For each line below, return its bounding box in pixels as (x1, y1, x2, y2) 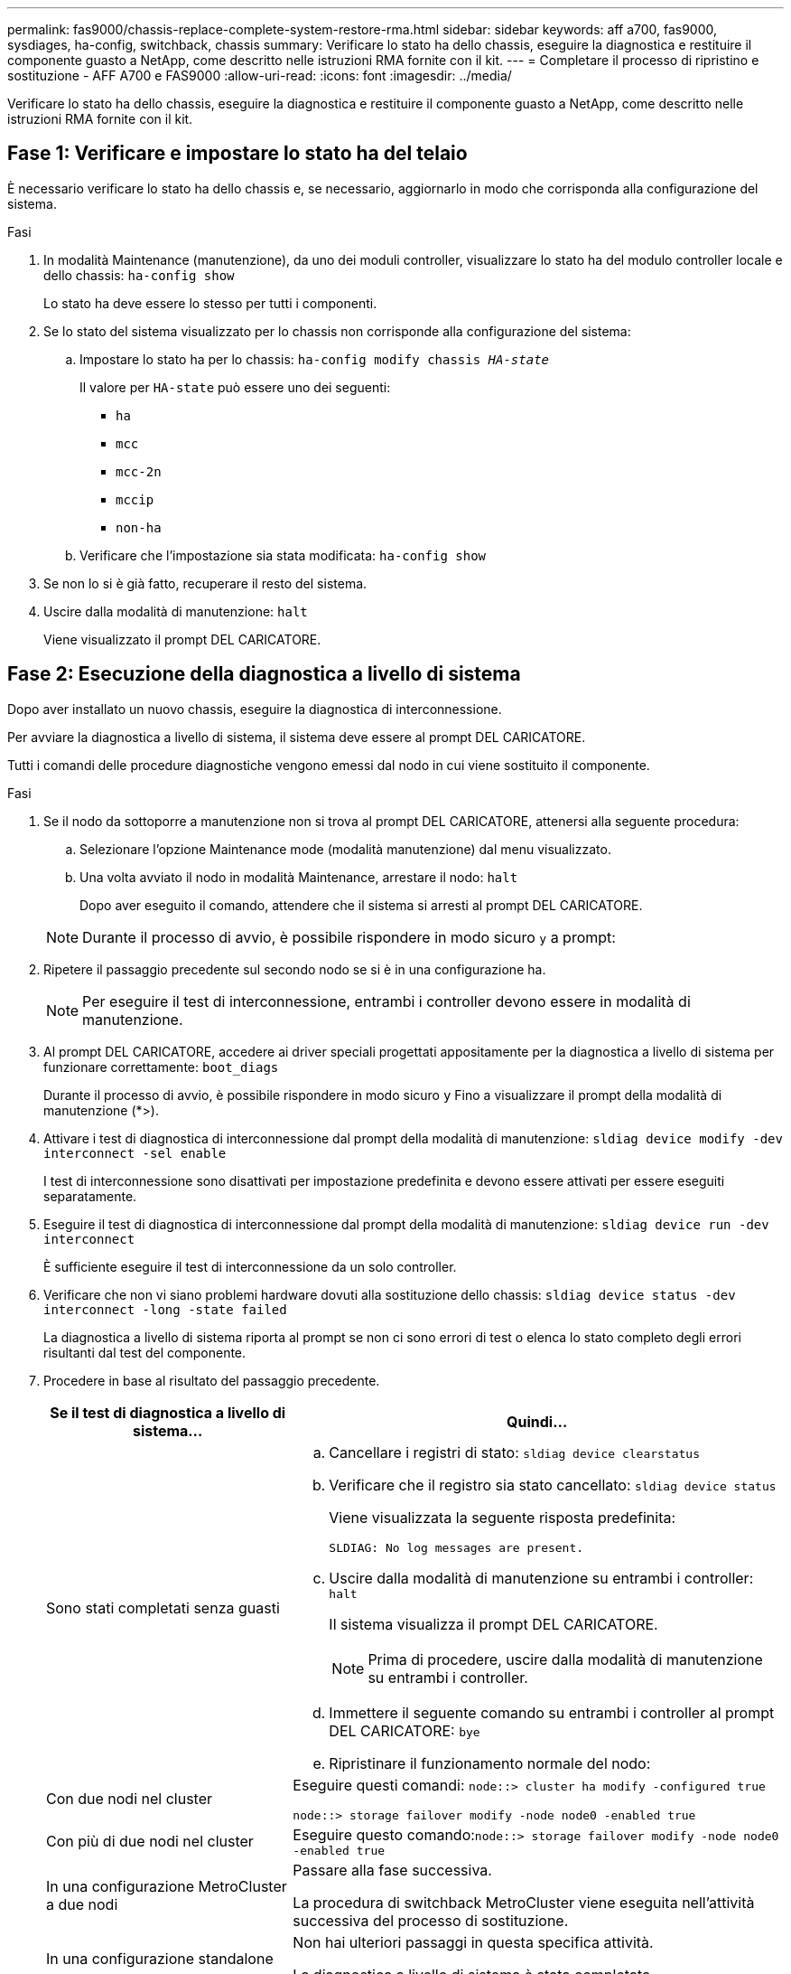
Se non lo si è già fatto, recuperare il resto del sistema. (43, 575, 368, 591)
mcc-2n (116, 464, 162, 479)
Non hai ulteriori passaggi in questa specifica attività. (293, 1932, 654, 1951)
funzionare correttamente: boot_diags (43, 1058, 279, 1075)
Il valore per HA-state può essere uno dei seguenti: (79, 379, 391, 395)
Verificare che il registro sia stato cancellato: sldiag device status (329, 1475, 777, 1494)
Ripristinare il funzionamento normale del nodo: (329, 1753, 651, 1772)
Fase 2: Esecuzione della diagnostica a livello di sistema (7, 663, 521, 686)
